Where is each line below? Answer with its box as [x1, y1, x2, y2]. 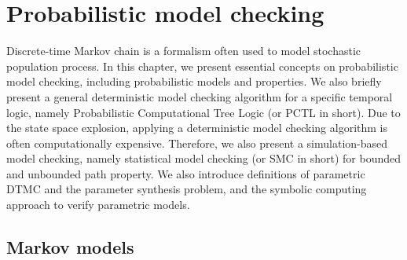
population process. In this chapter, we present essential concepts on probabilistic [6, 57, 398, 74]
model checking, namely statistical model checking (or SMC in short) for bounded [6, 150, 401, 167]
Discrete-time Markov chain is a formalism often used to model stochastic [6, 42, 361, 59]
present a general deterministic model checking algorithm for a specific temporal [6, 88, 393, 104]
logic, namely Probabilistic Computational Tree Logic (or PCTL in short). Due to [6, 104, 401, 120]
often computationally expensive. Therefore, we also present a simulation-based [6, 134, 388, 151]
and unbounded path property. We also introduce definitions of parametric [6, 165, 365, 181]
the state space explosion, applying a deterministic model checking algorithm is [6, 119, 388, 136]
